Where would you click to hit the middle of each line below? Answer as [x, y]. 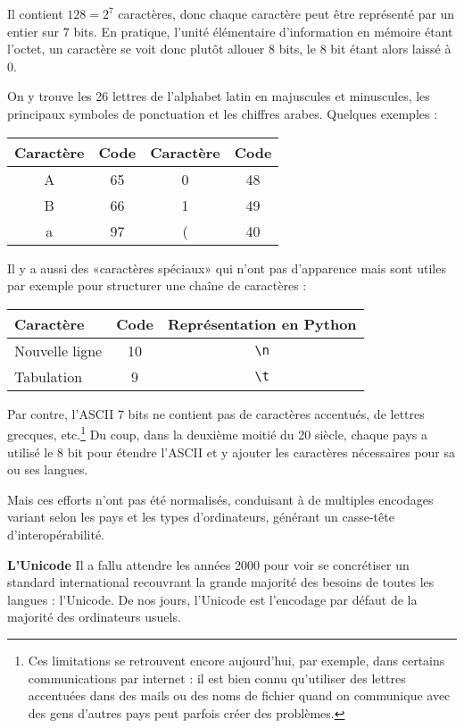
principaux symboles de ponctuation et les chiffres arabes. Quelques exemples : [223, 113]
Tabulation [49, 376]
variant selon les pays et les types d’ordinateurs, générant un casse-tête [201, 517]
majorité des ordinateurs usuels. [94, 617]
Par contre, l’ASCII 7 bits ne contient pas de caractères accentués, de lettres [216, 413]
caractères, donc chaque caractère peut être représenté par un [286, 13]
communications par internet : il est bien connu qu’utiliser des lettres [217, 678]
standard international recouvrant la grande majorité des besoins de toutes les [221, 582]
